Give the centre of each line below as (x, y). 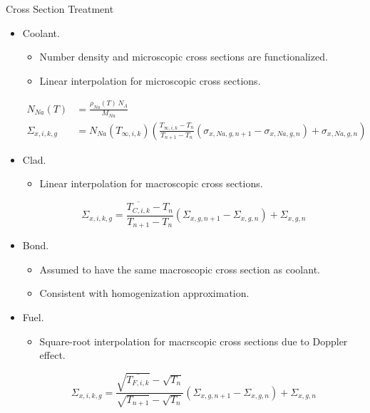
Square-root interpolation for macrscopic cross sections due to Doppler (194, 341)
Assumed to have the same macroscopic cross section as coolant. (180, 269)
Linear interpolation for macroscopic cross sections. (151, 183)
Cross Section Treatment (60, 9)
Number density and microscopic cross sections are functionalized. (184, 57)
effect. (52, 355)
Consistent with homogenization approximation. (144, 293)
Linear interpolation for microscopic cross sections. (150, 80)
